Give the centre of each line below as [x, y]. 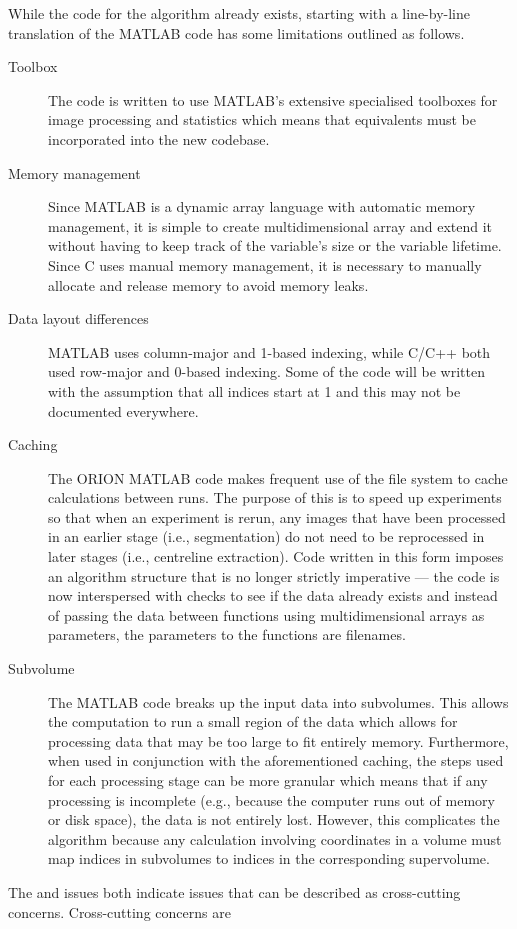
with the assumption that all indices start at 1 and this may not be [254, 390]
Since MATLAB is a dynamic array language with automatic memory [262, 206]
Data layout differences [78, 318]
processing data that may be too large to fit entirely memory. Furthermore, [278, 740]
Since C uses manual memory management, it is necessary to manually [265, 264]
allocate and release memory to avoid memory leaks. [208, 284]
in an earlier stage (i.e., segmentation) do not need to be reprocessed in [266, 536]
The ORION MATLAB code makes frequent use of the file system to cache [278, 477]
